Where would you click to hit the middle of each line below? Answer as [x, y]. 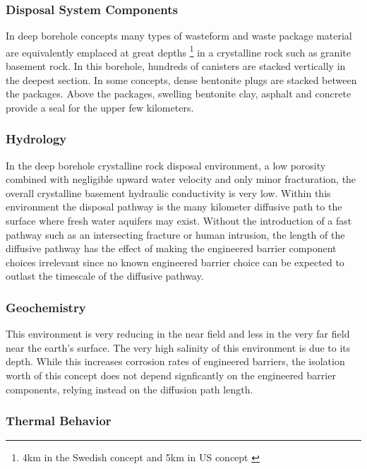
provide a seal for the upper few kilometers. [100, 107]
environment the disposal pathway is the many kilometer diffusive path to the [174, 207]
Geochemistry [46, 307]
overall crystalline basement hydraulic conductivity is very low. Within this [168, 192]
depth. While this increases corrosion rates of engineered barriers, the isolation [175, 361]
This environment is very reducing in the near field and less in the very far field [178, 334]
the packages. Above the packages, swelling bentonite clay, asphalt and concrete [179, 94]
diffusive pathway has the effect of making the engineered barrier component [171, 248]
